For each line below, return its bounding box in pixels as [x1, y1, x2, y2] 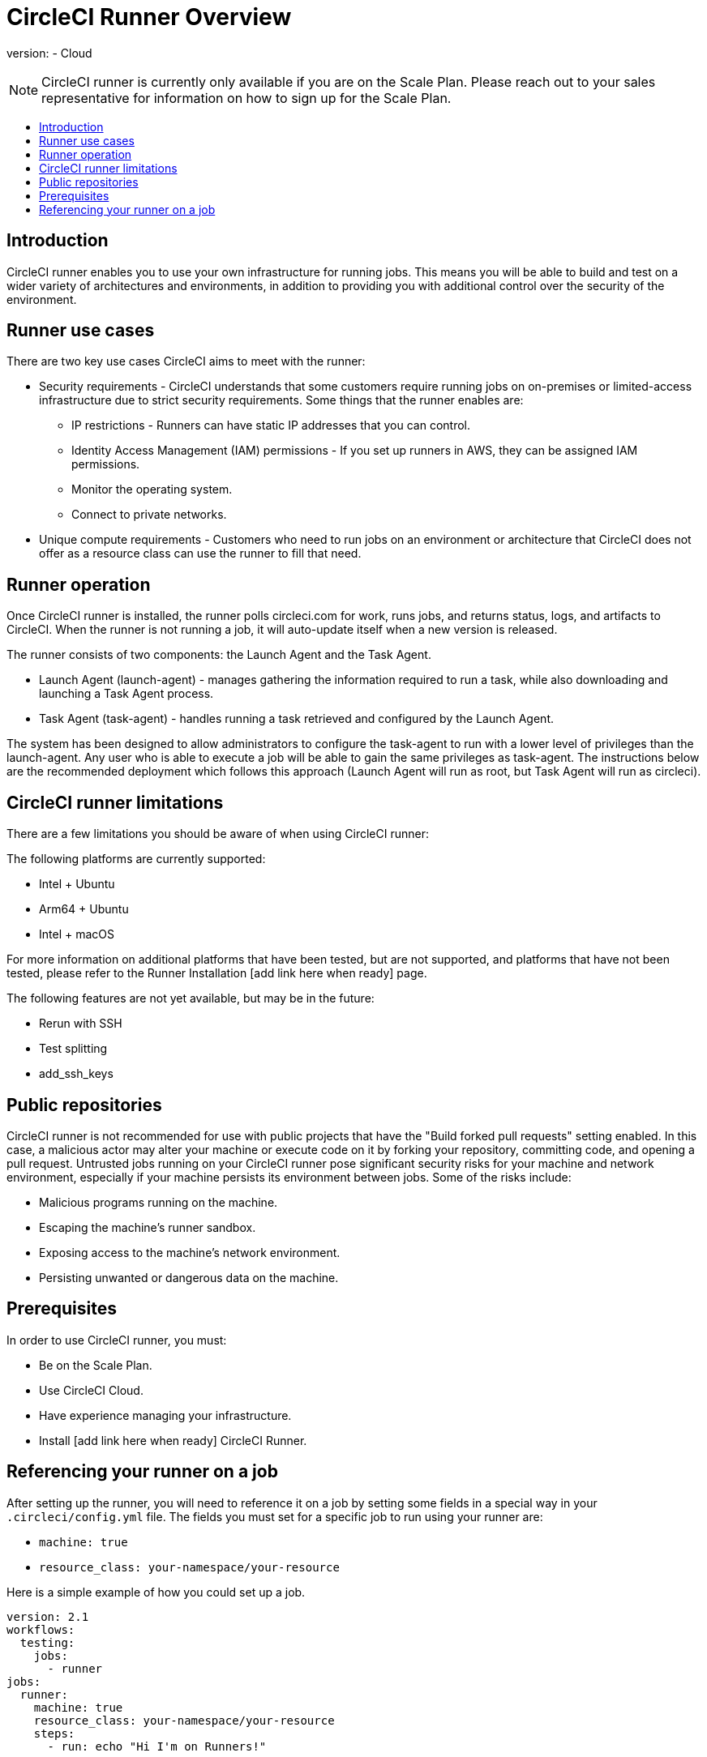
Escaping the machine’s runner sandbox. [39, 1220, 256, 1234]
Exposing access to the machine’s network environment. [39, 1245, 341, 1259]
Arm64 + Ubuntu [39, 902, 129, 917]
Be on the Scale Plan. [39, 1357, 152, 1372]
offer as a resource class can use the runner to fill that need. [39, 546, 362, 561]
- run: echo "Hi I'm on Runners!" [47, 1739, 267, 1753]
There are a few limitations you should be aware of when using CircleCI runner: [6, 827, 429, 841]
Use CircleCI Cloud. [39, 1383, 144, 1397]
